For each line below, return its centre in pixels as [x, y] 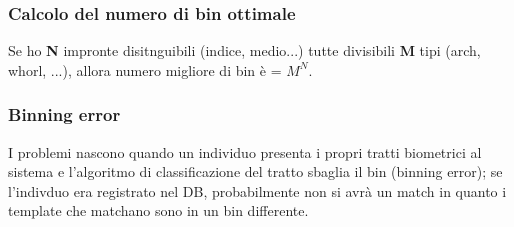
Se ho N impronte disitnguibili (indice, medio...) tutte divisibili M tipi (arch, [244, 50]
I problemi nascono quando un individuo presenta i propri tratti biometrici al [245, 151]
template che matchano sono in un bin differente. [158, 210]
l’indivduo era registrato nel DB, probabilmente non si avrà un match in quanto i [257, 190]
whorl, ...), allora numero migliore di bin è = [145, 69]
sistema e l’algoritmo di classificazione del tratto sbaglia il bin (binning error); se [255, 171]
